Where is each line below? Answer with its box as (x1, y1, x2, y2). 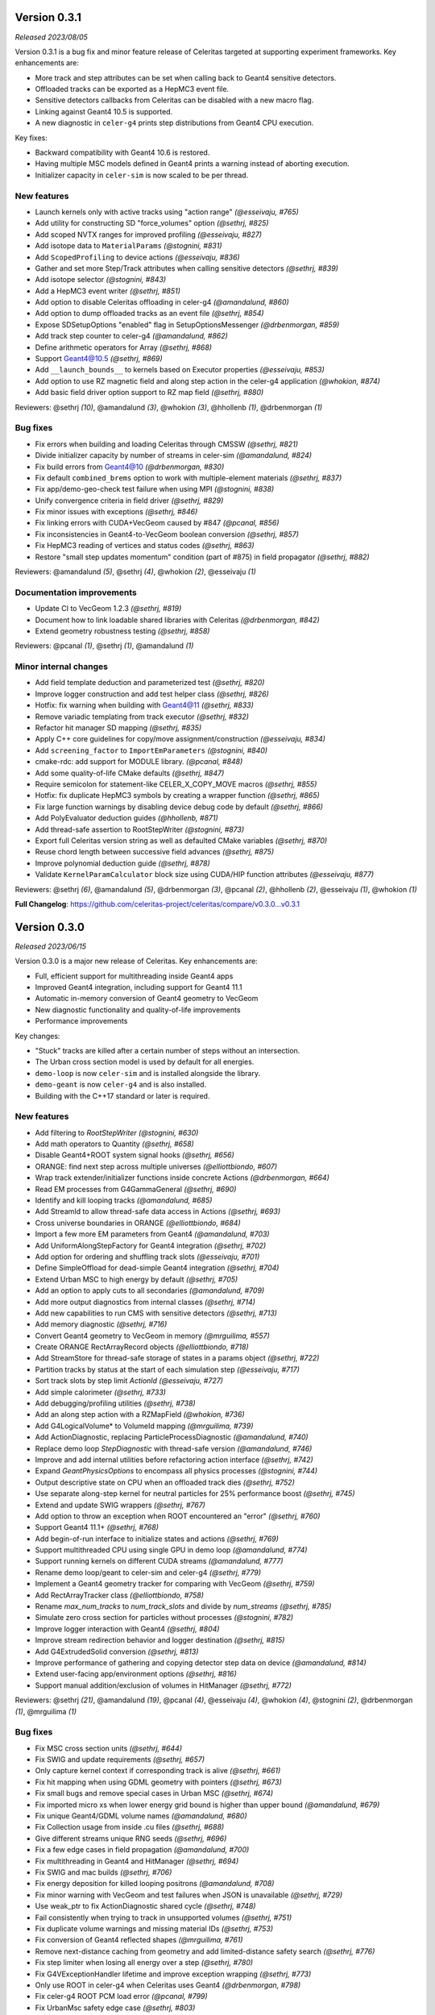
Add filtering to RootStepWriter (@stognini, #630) (35, 1128, 199, 1137)
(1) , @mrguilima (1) (14, 1706, 77, 1716)
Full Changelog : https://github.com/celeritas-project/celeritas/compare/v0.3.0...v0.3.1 (14, 899, 300, 908)
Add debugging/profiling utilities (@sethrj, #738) (35, 1398, 197, 1408)
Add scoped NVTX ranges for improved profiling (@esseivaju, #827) (35, 230, 262, 239)
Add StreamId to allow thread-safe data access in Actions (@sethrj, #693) (35, 1207, 281, 1216)
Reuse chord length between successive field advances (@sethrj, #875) (35, 847, 275, 857)
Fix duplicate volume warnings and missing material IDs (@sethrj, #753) (35, 1923, 274, 1934)
